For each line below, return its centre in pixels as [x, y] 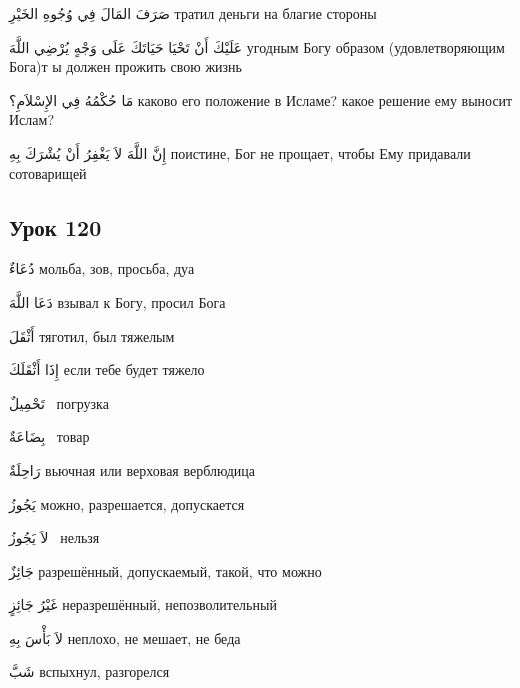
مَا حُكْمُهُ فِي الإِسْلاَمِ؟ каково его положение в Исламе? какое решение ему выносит [261, 99]
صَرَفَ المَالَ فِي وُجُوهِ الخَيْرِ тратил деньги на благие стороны [193, 13]
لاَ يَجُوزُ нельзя [54, 537]
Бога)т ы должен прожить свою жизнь [125, 66]
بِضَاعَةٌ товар [49, 436]
